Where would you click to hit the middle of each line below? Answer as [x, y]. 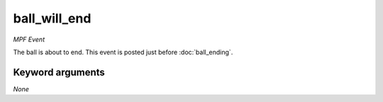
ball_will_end [52, 18]
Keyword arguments [59, 72]
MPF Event [29, 39]
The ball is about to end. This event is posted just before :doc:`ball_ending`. [123, 52]
